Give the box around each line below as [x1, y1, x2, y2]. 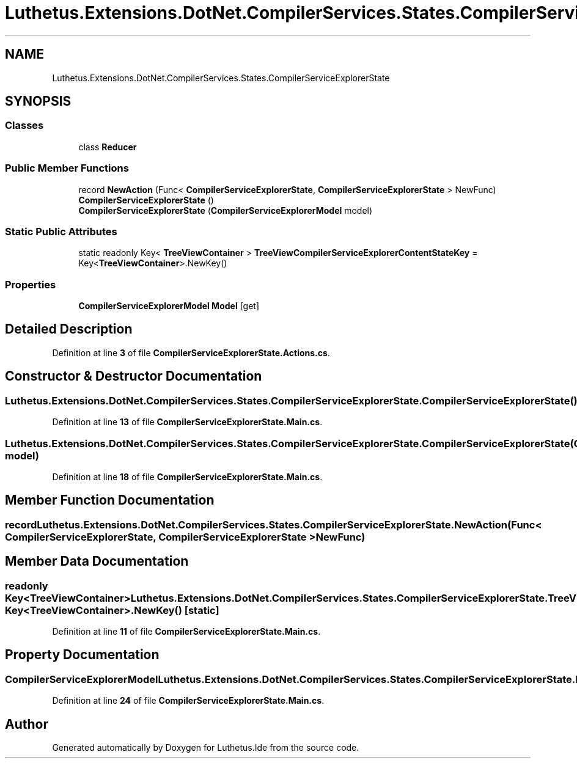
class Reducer [78, 141, 137, 152]
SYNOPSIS [5, 93, 72, 109]
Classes [5, 119, 44, 132]
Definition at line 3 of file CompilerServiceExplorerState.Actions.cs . [52, 347, 330, 358]
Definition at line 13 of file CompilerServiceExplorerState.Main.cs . [52, 417, 323, 428]
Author [5, 716, 48, 732]
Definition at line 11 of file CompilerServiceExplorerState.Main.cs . [52, 626, 321, 637]
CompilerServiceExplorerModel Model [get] [78, 301, 260, 312]
